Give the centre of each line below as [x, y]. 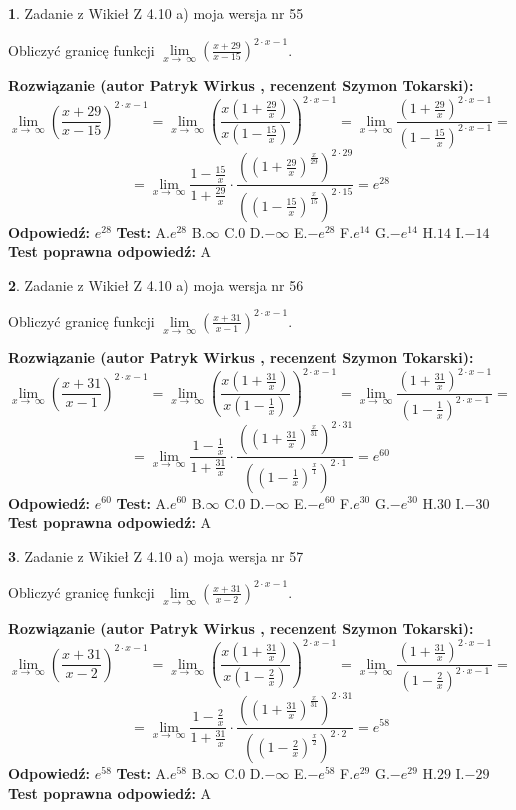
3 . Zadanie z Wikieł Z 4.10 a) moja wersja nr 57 [156, 555]
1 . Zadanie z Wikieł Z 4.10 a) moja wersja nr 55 [156, 13]
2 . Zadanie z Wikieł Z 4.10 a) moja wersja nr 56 [156, 284]
